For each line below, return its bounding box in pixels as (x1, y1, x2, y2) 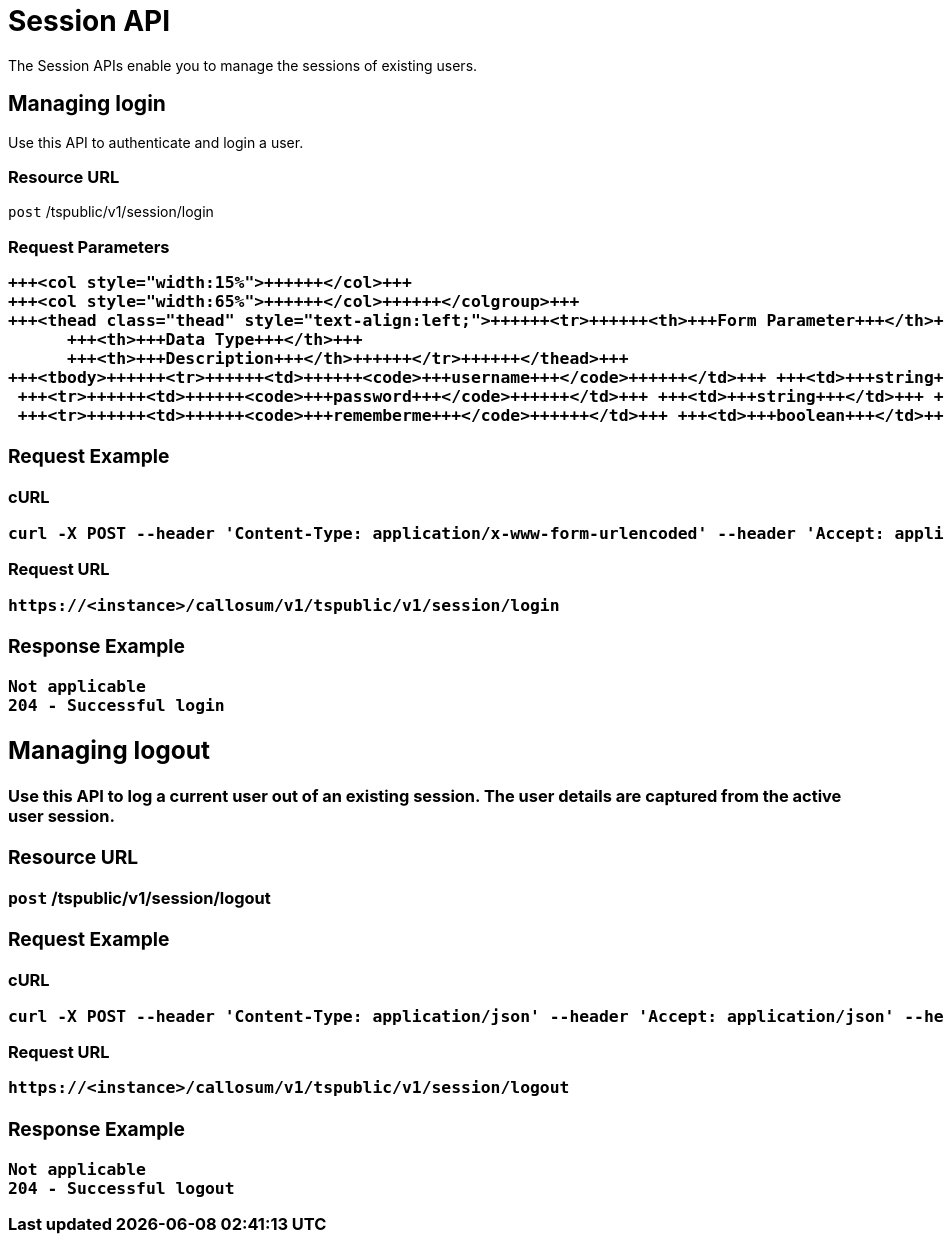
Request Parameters (8, 236, 170, 257)
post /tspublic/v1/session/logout (8, 887, 271, 908)
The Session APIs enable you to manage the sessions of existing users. (8, 56, 478, 74)
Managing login (8, 91, 166, 117)
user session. (8, 805, 115, 826)
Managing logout (8, 735, 211, 766)
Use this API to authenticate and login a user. (8, 133, 304, 151)
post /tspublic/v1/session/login (8, 203, 214, 221)
